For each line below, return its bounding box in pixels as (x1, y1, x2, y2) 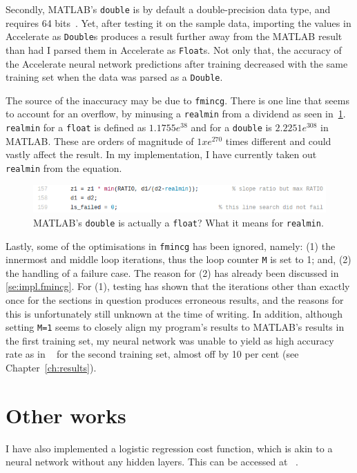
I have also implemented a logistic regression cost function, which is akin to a (6, 441, 333, 455)
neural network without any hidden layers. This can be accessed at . (6, 454, 298, 469)
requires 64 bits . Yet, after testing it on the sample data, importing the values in (6, 15, 351, 30)
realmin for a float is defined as (6, 120, 146, 135)
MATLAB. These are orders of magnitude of (6, 133, 194, 148)
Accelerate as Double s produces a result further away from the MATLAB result (6, 29, 342, 44)
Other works (6, 400, 126, 429)
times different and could (225, 133, 331, 148)
